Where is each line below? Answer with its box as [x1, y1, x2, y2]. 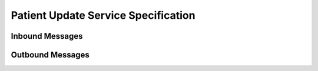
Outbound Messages [11, 50, 90, 60]
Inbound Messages [11, 31, 83, 41]
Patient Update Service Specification [11, 9, 196, 22]
